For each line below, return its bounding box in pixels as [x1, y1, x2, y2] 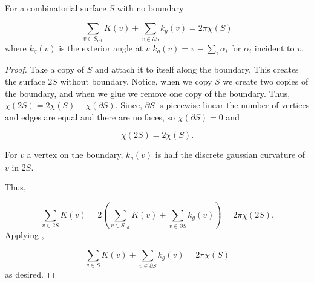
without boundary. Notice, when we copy [60, 74, 212, 87]
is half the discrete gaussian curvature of [155, 148, 306, 161]
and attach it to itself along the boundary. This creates [94, 63, 299, 76]
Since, [120, 99, 143, 111]
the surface [5, 74, 45, 87]
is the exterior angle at [59, 41, 143, 54]
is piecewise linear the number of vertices [157, 99, 310, 111]
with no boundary [117, 2, 184, 14]
